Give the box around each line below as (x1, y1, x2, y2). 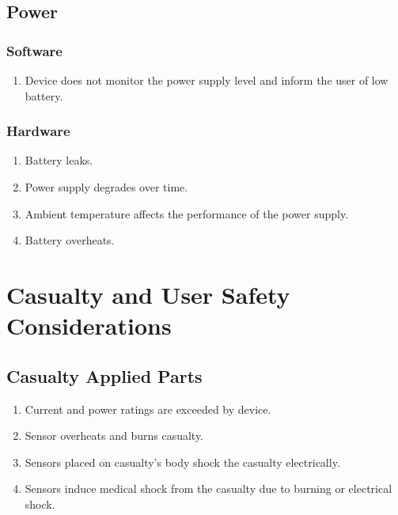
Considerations (6, 309, 172, 342)
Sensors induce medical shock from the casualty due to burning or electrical (25, 480, 392, 497)
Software (6, 40, 63, 60)
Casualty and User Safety (6, 278, 290, 310)
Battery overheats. (25, 232, 115, 248)
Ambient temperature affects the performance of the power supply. (25, 205, 349, 222)
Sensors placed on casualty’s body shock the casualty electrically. (25, 453, 340, 470)
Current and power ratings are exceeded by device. (25, 400, 271, 417)
